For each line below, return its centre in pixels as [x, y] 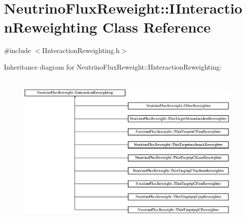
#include [18, 50]
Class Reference [157, 27]
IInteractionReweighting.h [81, 50]
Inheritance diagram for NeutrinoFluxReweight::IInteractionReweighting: [113, 66]
